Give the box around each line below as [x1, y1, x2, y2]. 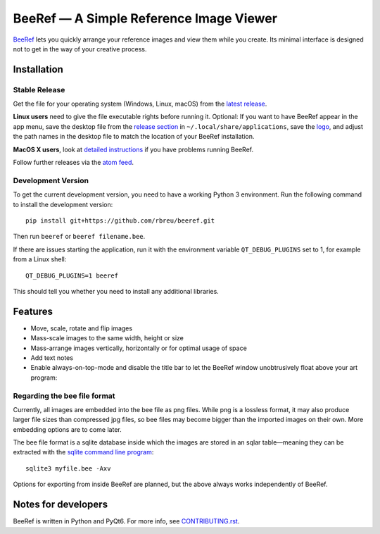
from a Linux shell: [13, 255, 67, 263]
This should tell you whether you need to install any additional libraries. [13, 287, 220, 295]
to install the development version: [13, 200, 113, 209]
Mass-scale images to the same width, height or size [30, 334, 184, 342]
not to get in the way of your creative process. [13, 44, 147, 53]
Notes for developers [13, 499, 108, 511]
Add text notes [30, 354, 74, 362]
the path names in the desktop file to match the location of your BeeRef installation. [13, 132, 255, 141]
